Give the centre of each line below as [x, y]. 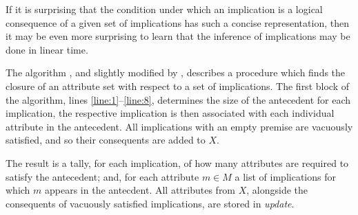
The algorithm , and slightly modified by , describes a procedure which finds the [176, 72]
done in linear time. [47, 49]
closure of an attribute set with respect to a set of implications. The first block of [177, 86]
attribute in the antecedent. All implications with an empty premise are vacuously [179, 126]
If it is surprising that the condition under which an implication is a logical [164, 9]
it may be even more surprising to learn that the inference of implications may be [178, 36]
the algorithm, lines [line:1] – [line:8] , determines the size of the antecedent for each [178, 99]
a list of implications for [285, 176]
